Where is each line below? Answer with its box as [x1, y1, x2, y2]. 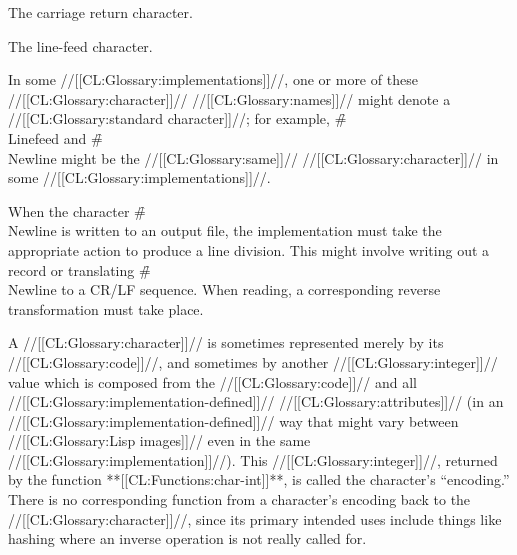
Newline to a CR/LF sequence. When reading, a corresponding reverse [8, 279, 441, 300]
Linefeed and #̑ [8, 127, 103, 148]
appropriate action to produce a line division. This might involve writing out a [8, 239, 490, 260]
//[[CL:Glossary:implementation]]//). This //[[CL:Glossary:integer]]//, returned [8, 449, 498, 470]
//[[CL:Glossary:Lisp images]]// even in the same [8, 430, 311, 451]
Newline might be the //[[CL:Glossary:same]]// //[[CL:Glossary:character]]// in [8, 147, 499, 168]
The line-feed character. [8, 35, 153, 56]
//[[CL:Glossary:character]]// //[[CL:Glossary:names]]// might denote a [8, 88, 451, 109]
